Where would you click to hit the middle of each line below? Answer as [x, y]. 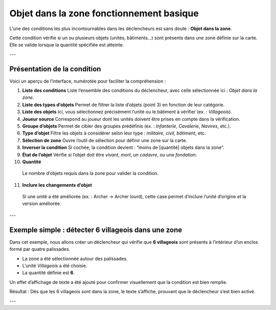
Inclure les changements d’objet [57, 185]
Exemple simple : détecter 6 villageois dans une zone [96, 230]
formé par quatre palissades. [40, 249]
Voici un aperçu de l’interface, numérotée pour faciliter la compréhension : [88, 81]
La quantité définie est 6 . [49, 273]
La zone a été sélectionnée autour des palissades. [75, 259]
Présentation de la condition [55, 69]
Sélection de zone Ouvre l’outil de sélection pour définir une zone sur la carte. [105, 140]
